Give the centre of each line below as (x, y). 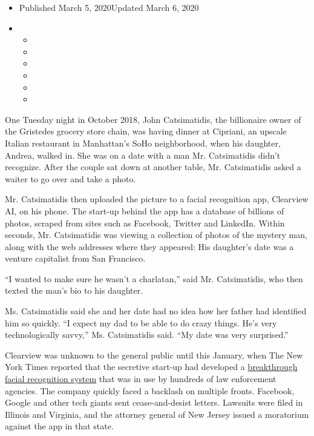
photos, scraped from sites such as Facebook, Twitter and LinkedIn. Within (145, 223)
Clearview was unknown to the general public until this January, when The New (154, 355)
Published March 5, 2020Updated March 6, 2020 (109, 7)
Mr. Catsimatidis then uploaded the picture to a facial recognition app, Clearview (157, 199)
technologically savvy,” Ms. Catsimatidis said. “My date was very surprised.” (147, 335)
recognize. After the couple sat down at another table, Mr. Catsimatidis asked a (153, 167)
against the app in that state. (59, 426)
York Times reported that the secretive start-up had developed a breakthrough (151, 367)
